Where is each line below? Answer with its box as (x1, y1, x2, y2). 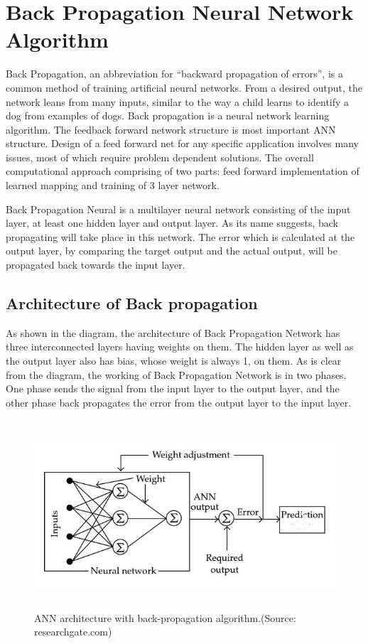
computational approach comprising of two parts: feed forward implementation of (6, 163, 359, 178)
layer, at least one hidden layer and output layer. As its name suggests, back (6, 215, 338, 230)
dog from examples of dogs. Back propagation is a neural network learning (6, 108, 330, 123)
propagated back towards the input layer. (6, 257, 185, 272)
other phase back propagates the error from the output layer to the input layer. (6, 395, 352, 409)
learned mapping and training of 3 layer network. (6, 178, 220, 193)
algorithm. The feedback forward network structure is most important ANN (6, 122, 336, 136)
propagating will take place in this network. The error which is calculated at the (6, 229, 355, 244)
